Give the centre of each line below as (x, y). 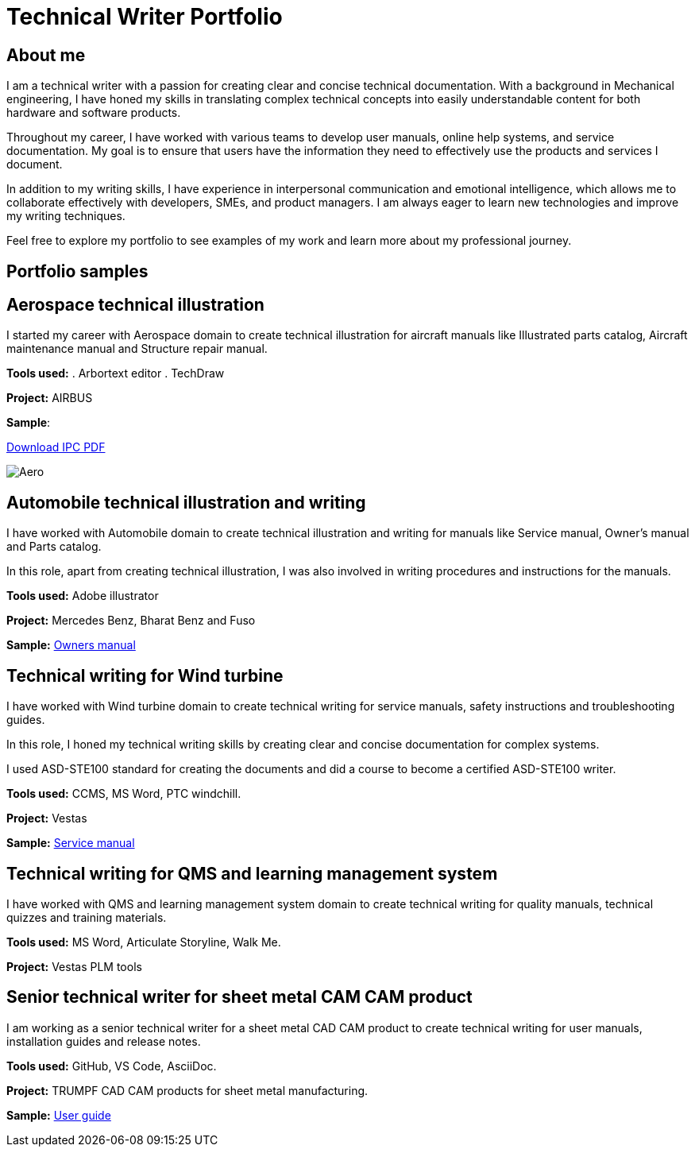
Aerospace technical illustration (135, 305)
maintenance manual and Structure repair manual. (137, 349)
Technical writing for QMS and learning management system (252, 873)
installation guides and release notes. (104, 1041)
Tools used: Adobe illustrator (83, 596)
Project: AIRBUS (50, 398)
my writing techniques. (66, 216)
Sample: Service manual (71, 843)
